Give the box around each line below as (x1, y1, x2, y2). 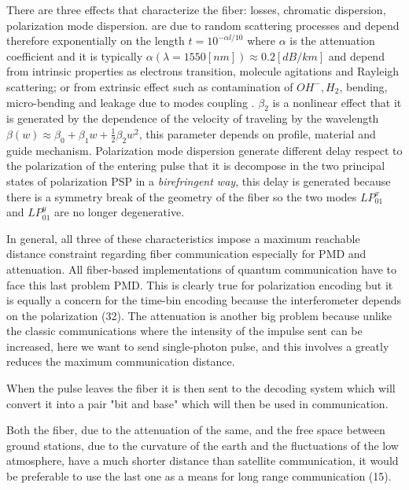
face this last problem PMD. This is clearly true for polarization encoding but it (6, 276, 393, 293)
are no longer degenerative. (54, 204, 185, 220)
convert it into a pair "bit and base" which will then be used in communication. (6, 395, 389, 411)
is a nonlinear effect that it (272, 94, 402, 110)
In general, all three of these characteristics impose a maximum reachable (6, 230, 360, 246)
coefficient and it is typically (6, 47, 143, 64)
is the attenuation (289, 32, 375, 49)
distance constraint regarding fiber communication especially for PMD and (6, 245, 367, 262)
